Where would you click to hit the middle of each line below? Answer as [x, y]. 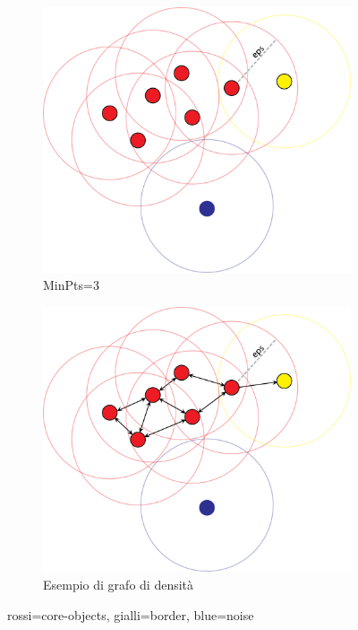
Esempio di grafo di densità [119, 585]
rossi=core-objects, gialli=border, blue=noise [131, 614]
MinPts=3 [71, 285]
